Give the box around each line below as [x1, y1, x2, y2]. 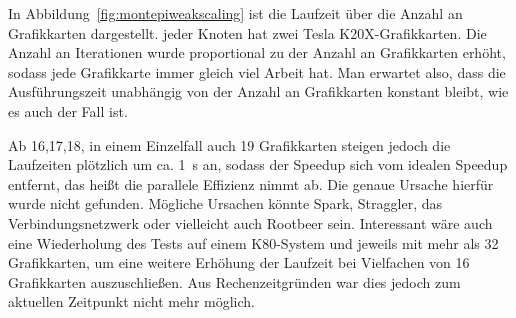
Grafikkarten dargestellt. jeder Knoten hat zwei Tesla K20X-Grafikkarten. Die [8, 22, 487, 43]
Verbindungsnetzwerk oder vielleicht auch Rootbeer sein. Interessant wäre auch [8, 212, 493, 233]
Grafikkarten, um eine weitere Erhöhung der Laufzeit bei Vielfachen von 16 [8, 252, 470, 273]
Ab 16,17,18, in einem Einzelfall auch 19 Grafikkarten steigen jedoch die [8, 134, 451, 155]
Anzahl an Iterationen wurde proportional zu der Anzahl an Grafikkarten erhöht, [8, 42, 506, 63]
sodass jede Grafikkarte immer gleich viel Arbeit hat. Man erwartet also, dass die [8, 61, 506, 82]
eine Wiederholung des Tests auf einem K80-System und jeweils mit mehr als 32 [8, 232, 499, 253]
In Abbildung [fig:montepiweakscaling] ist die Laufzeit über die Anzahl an [8, 3, 463, 23]
